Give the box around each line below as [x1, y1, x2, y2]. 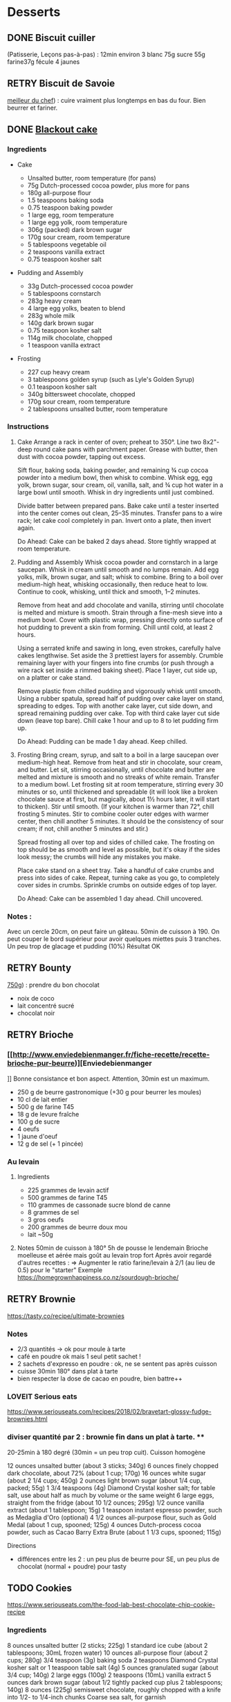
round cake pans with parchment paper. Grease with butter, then [33, 445, 218, 453]
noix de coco [17, 994, 55, 1002]
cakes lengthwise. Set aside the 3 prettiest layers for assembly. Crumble [17, 651, 223, 660]
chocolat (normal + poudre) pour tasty [17, 1562, 127, 1570]
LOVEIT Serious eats [7, 1392, 77, 1401]
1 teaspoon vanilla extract [27, 341, 100, 349]
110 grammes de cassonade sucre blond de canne [27, 1201, 171, 1209]
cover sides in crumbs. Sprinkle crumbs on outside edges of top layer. [17, 881, 217, 889]
